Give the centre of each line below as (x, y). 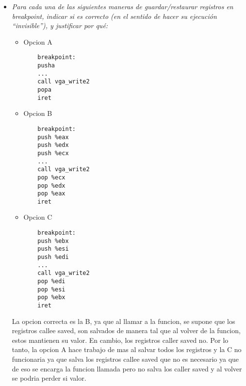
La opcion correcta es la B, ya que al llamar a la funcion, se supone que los (123, 321)
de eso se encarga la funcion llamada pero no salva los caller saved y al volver (127, 368)
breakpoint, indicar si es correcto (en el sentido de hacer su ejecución (114, 16)
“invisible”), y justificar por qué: (60, 25)
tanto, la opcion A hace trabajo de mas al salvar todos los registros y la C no (127, 349)
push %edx (53, 145)
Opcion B (38, 113)
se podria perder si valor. (49, 378)
